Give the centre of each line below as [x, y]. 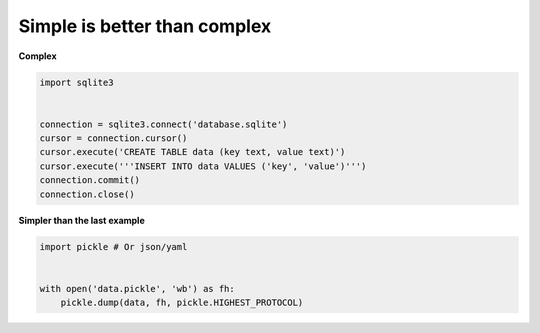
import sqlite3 [76, 82]
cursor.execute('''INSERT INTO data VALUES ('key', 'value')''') [203, 166]
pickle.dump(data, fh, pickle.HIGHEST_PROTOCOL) [182, 303]
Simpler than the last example [81, 220]
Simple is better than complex [145, 26]
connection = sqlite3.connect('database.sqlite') [163, 124]
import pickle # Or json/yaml [113, 246]
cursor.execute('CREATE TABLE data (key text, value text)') [192, 152]
